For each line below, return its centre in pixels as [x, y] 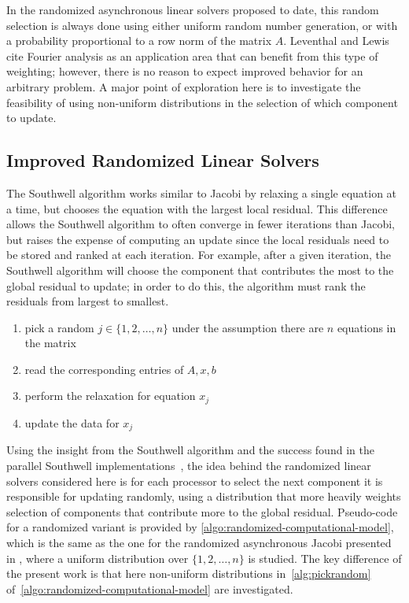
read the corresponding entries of [104, 369]
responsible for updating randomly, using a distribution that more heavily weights [204, 496]
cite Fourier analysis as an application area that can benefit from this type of [192, 55]
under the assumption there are [248, 327]
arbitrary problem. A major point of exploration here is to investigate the [184, 86]
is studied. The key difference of [325, 558]
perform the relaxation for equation [110, 396]
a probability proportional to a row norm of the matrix [139, 41]
